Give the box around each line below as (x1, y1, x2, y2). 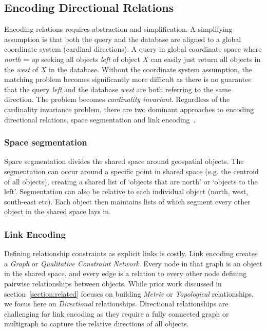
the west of (4, 64, 39, 74)
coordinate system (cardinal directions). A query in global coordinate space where (4, 44, 262, 54)
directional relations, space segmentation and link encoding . (4, 114, 196, 125)
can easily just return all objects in (150, 53, 261, 64)
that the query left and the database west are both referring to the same (4, 84, 232, 94)
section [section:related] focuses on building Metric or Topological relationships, (4, 288, 254, 299)
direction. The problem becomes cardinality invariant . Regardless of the (4, 94, 230, 105)
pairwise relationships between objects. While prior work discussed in (4, 278, 222, 288)
